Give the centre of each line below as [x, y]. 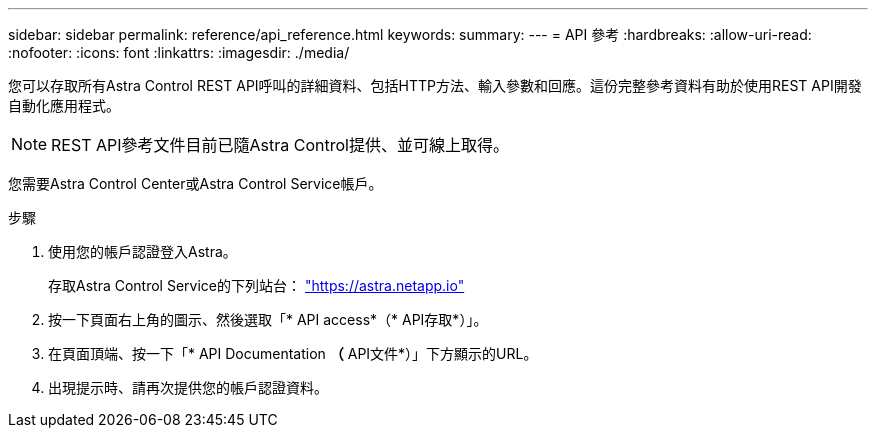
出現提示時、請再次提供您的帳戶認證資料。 [188, 387]
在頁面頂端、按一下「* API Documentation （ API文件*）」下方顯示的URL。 [293, 353]
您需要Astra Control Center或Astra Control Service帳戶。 [195, 183]
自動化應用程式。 [64, 105]
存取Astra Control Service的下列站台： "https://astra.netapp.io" [256, 285]
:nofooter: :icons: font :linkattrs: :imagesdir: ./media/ [179, 52]
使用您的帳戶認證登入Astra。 [142, 251]
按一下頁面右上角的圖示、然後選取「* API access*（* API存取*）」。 [268, 319]
